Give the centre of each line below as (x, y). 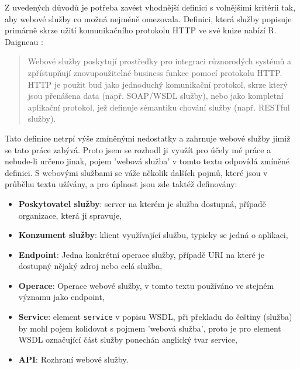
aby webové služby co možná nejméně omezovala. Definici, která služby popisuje (148, 18)
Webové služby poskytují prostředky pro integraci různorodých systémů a (160, 61)
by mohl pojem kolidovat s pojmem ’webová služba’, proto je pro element (150, 328)
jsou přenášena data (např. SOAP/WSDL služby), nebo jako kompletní (156, 96)
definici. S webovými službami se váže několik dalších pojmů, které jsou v (136, 172)
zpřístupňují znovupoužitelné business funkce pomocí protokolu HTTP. (155, 72)
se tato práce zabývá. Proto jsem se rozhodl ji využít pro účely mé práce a (138, 149)
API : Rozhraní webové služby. (73, 359)
